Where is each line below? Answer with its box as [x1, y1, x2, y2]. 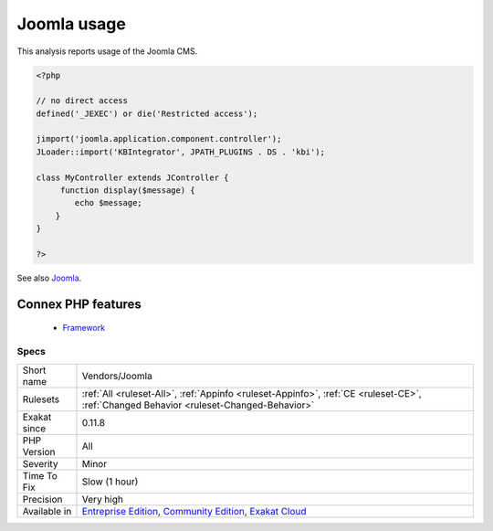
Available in [22, 504, 72, 517]
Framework [62, 323, 105, 334]
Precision [22, 493, 63, 505]
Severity [22, 457, 58, 470]
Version [22, 445, 56, 458]
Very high [81, 493, 123, 505]
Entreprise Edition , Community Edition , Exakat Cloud [81, 504, 307, 517]
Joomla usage [16, 14, 127, 34]
